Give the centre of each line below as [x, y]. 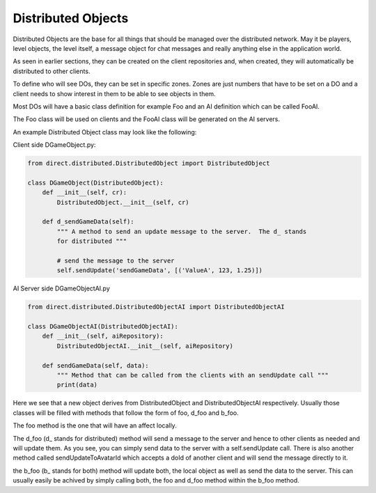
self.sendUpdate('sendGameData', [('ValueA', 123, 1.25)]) [160, 271]
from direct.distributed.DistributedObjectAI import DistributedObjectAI [156, 307]
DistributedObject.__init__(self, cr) [123, 202]
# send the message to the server [116, 260]
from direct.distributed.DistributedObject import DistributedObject [149, 163]
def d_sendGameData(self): [88, 222]
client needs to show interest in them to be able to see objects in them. [114, 93]
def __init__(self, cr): [85, 193]
